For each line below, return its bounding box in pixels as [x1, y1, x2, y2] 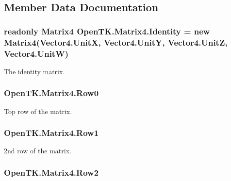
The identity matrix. [4, 66, 65, 76]
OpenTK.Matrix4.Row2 [4, 166, 99, 178]
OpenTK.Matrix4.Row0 [4, 87, 99, 99]
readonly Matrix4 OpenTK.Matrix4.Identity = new [4, 25, 210, 37]
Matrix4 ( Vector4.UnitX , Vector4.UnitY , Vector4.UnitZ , [4, 36, 228, 48]
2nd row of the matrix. [4, 146, 71, 156]
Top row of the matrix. [4, 106, 72, 116]
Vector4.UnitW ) [4, 47, 68, 59]
